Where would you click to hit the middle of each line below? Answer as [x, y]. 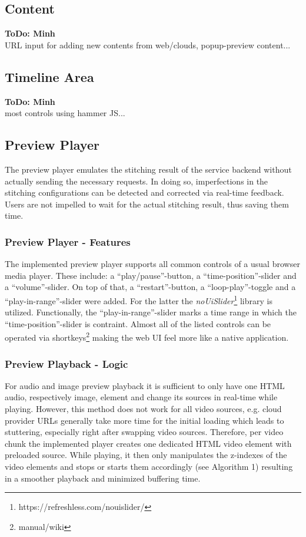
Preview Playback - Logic [66, 363]
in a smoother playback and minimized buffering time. [103, 478]
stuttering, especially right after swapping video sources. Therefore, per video [144, 432]
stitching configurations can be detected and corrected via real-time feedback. [144, 192]
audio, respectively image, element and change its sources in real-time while [141, 397]
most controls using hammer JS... [65, 113]
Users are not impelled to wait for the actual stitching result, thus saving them [147, 204]
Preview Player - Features [68, 241]
